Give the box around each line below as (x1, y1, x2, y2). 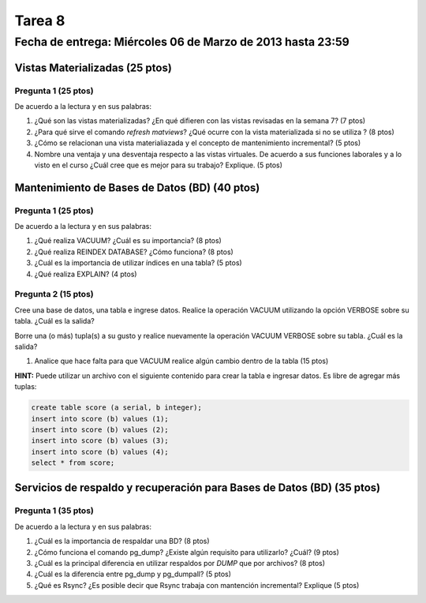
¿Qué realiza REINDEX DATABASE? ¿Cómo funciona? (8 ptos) (34, 247, 234, 257)
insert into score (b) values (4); (31, 447, 169, 456)
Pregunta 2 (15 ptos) (14, 289, 94, 300)
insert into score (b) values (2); (31, 425, 169, 434)
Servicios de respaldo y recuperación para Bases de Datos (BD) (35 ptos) (14, 481, 381, 495)
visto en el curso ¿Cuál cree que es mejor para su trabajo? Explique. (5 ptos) (34, 160, 283, 170)
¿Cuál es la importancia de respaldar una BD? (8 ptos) (34, 537, 210, 546)
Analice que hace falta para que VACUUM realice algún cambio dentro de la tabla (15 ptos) (34, 356, 329, 366)
